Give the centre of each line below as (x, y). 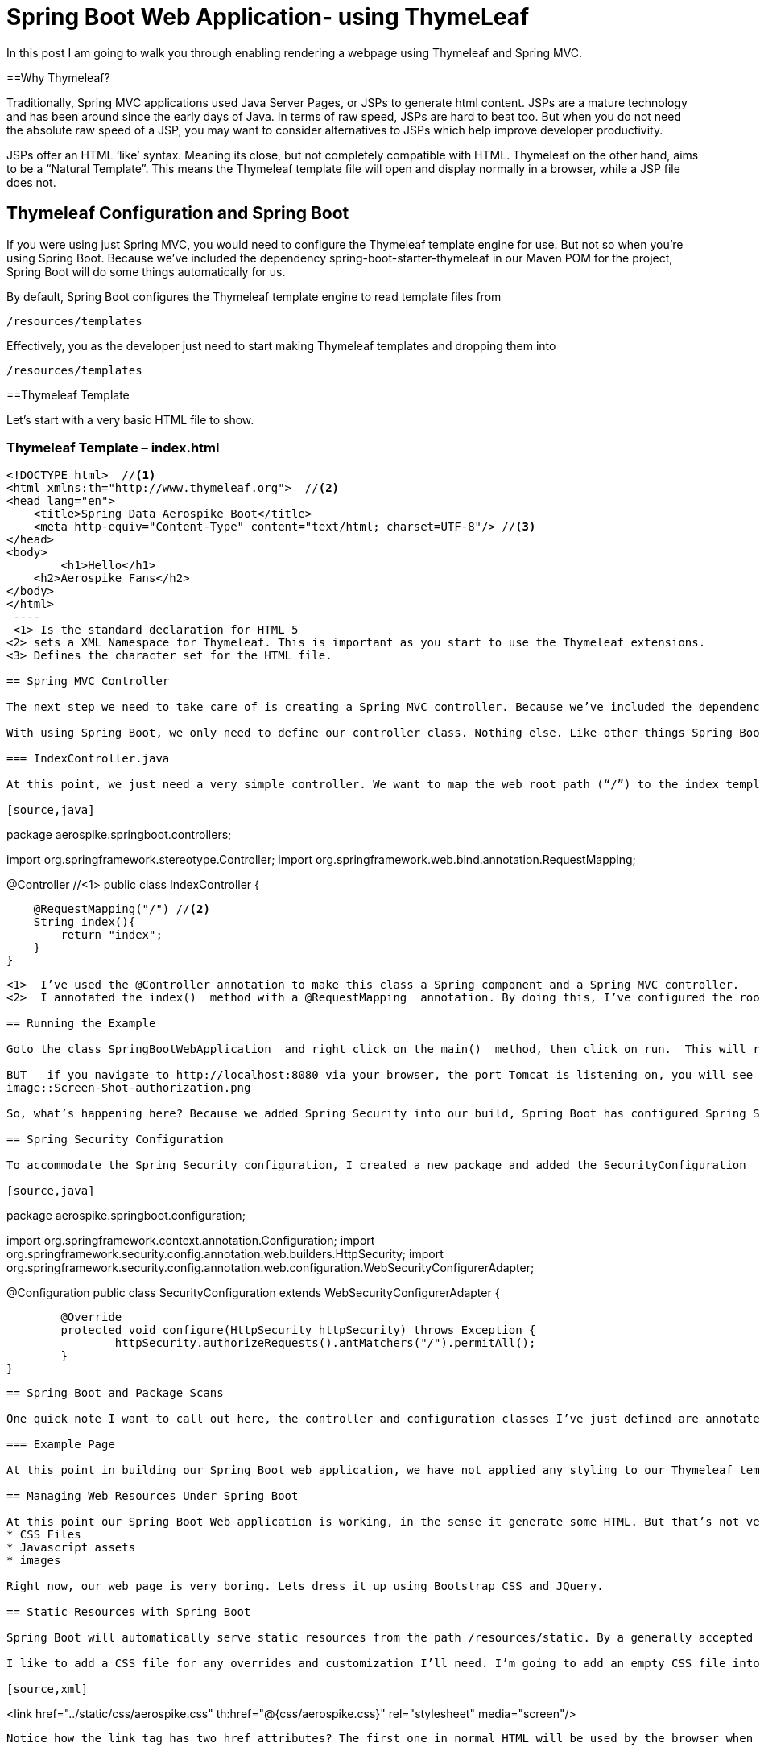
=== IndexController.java (88, 759)
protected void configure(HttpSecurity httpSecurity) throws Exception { (298, 1330)
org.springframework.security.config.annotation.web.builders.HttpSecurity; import (225, 1254)
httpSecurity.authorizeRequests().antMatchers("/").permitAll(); (325, 1343)
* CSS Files (44, 1535)
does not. (31, 182)
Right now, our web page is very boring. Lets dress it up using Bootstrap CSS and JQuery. (305, 1586)
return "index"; (112, 935)
